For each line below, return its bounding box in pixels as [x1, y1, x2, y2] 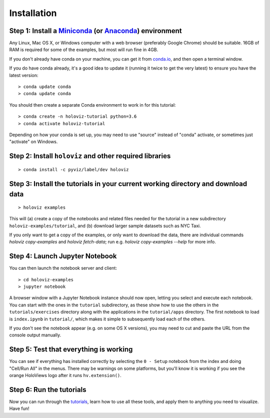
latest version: [9, 72, 38, 78]
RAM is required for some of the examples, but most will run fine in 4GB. [9, 47, 158, 53]
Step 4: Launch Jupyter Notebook [9, 252, 117, 260]
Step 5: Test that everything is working [9, 345, 133, 354]
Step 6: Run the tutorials [9, 385, 86, 394]
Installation [9, 8, 57, 19]
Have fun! [9, 405, 29, 411]
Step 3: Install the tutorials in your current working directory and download [9, 179, 247, 188]
